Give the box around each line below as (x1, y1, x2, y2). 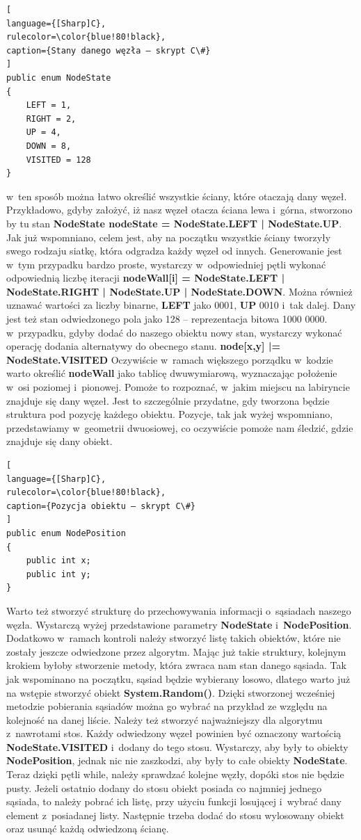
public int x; (26, 556, 91, 566)
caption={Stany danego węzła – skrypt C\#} (6, 45, 211, 56)
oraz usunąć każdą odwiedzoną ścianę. (6, 821, 169, 836)
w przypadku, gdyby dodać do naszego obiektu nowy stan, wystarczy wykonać (6, 325, 342, 339)
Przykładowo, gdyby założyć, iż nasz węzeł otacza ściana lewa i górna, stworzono (6, 202, 353, 217)
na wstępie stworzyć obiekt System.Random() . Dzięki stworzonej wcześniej (6, 685, 335, 700)
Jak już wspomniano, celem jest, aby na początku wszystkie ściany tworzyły (6, 229, 331, 244)
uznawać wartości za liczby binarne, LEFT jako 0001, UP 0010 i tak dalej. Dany (6, 298, 356, 312)
